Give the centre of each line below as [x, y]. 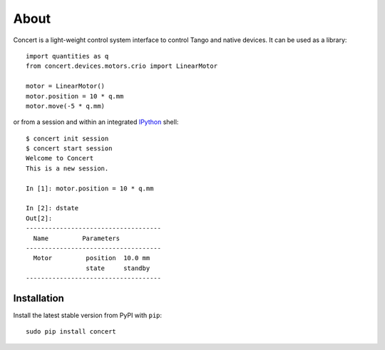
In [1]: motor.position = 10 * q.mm [90, 188]
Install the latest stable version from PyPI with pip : [88, 315]
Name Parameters [77, 238]
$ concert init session [67, 138]
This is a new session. [67, 168]
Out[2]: [39, 218]
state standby [118, 268]
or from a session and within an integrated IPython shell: [96, 122]
